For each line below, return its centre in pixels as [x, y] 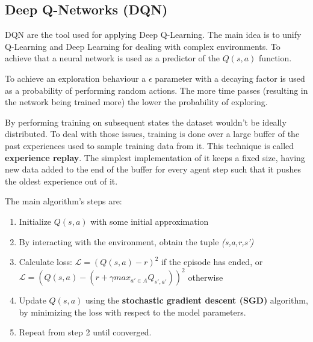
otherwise [206, 277]
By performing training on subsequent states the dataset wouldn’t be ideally [146, 122]
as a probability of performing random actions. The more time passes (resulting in [156, 90]
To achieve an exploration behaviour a [76, 78]
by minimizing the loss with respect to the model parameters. [132, 312]
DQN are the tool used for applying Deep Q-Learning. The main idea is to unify [153, 35]
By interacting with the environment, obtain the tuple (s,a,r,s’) [136, 241]
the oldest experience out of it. [61, 181]
